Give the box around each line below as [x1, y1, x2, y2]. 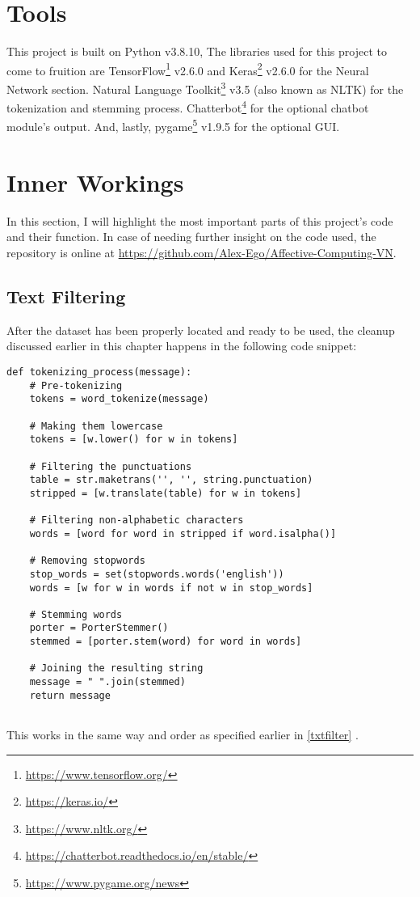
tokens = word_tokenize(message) [29, 393, 209, 405]
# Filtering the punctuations [29, 460, 192, 472]
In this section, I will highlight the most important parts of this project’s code [6, 212, 393, 229]
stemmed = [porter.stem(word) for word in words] [29, 636, 302, 648]
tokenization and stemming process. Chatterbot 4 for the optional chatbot [6, 97, 369, 116]
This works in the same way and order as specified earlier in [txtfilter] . [6, 726, 359, 743]
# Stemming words [29, 608, 123, 620]
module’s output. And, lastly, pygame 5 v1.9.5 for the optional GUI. [6, 116, 340, 135]
